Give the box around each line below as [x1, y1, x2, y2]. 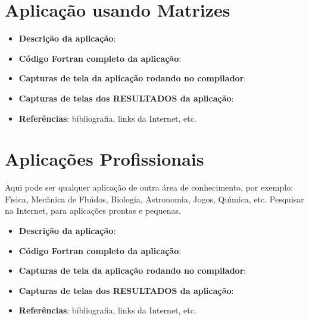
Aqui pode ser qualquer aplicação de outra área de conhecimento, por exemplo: [5, 181, 294, 194]
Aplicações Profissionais [5, 147, 204, 171]
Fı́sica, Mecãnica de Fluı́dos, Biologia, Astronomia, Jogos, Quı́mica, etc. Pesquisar [5, 192, 304, 205]
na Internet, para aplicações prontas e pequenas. [5, 204, 181, 217]
